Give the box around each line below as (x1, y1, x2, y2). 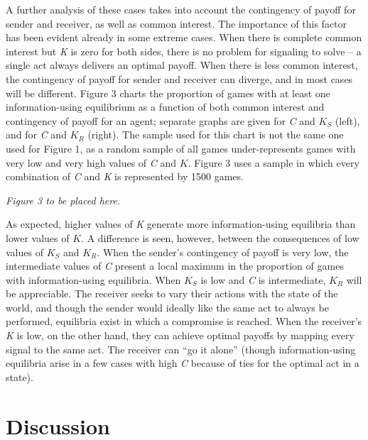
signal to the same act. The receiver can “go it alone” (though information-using (6, 341, 356, 356)
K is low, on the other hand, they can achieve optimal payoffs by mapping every (6, 328, 355, 343)
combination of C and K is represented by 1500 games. (6, 169, 244, 184)
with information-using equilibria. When (6, 272, 181, 287)
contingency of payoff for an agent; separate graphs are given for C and (6, 113, 315, 128)
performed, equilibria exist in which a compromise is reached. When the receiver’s (6, 314, 362, 329)
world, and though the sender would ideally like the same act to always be (6, 299, 329, 314)
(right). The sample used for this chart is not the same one (87, 127, 344, 142)
